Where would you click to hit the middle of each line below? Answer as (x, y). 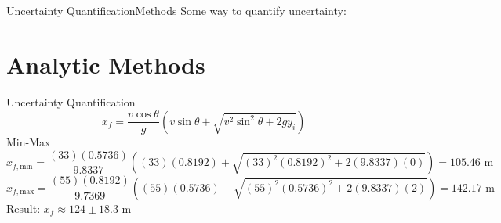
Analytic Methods (106, 64)
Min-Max (29, 142)
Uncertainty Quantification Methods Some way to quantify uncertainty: (176, 10)
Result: (24, 208)
